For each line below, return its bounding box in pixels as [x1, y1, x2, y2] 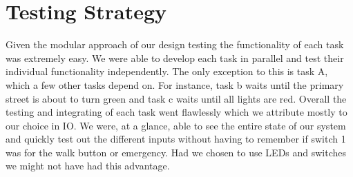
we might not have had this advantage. [6, 158, 170, 173]
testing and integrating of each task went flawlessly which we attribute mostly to [6, 105, 347, 119]
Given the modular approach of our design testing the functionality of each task [6, 37, 344, 52]
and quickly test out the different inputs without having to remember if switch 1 [6, 132, 346, 146]
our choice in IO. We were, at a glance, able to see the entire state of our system [6, 118, 346, 132]
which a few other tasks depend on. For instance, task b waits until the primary [6, 77, 344, 92]
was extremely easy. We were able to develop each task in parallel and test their [6, 50, 344, 65]
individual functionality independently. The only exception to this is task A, [6, 64, 328, 79]
